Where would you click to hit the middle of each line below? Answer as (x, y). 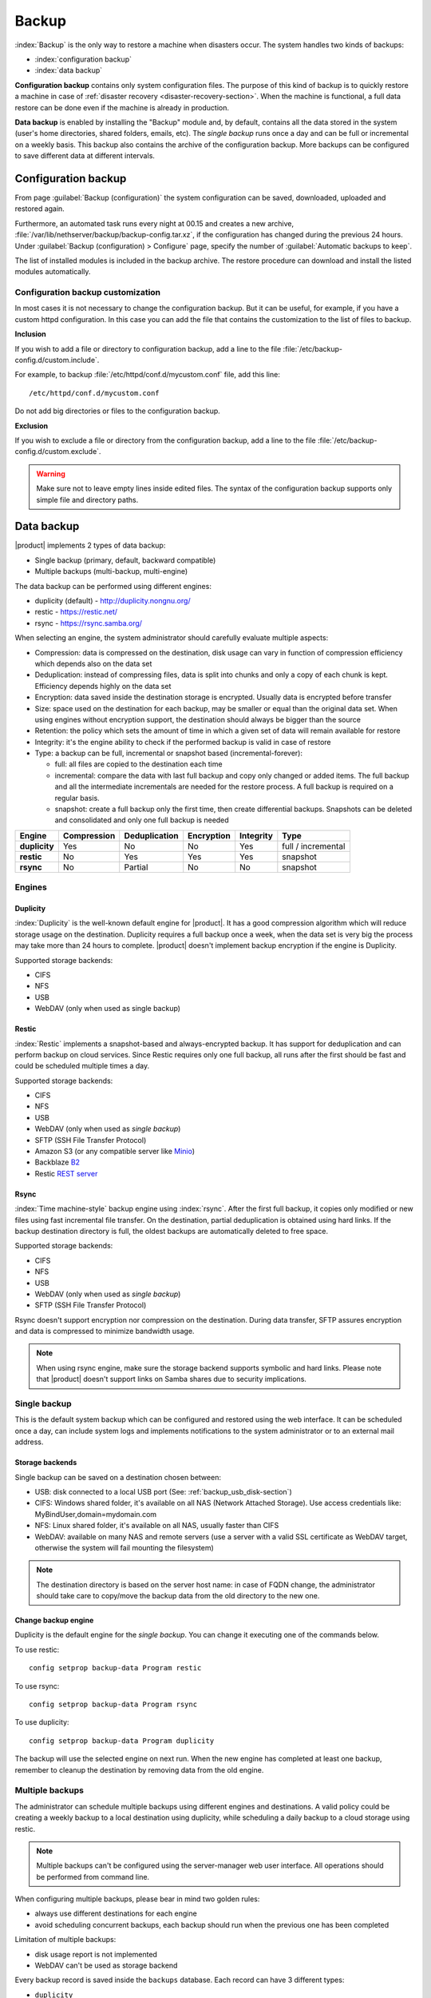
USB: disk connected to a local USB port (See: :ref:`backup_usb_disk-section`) (163, 1491)
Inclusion (31, 334)
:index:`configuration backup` (83, 59)
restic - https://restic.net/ (76, 612)
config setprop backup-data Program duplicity (122, 1741)
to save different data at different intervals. (85, 156)
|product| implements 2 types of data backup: (90, 545)
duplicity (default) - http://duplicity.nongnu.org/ (113, 601)
